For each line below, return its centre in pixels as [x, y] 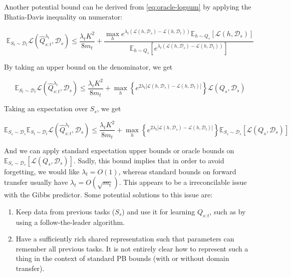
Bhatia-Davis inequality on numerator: [63, 16]
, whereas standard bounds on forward [177, 171]
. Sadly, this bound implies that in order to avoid [149, 160]
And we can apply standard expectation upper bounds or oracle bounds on [119, 150]
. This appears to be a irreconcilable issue [183, 182]
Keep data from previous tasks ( [65, 211]
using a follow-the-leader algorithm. [70, 222]
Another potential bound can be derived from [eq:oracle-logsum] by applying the [128, 7]
